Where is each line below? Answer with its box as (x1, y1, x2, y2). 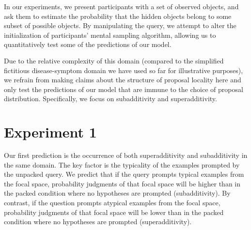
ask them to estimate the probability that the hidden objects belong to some (4, 11, 232, 21)
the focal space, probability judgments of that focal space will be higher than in (4, 178, 241, 188)
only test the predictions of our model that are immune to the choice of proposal (4, 84, 243, 94)
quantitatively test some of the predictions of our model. (4, 39, 172, 49)
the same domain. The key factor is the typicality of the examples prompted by (4, 159, 240, 169)
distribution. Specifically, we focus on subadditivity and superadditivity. (4, 93, 217, 104)
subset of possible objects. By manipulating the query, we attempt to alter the (4, 20, 236, 31)
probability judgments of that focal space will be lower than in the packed (4, 207, 224, 217)
